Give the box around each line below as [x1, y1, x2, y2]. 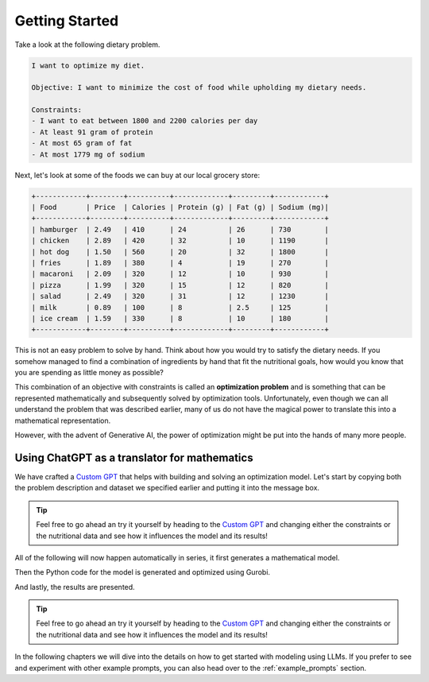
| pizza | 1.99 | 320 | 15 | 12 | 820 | [31, 281, 330, 289]
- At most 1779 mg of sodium [31, 149, 145, 159]
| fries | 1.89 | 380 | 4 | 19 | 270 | [31, 258, 330, 267]
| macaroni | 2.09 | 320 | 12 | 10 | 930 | [31, 269, 330, 278]
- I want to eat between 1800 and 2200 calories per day [31, 116, 258, 126]
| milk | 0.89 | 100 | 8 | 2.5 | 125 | [31, 303, 330, 312]
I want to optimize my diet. [31, 60, 145, 70]
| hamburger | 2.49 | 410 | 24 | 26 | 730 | [31, 225, 330, 234]
